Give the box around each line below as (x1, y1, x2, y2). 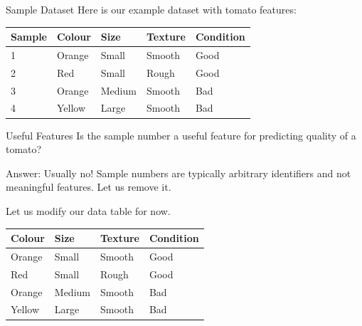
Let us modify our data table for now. (6, 203, 171, 218)
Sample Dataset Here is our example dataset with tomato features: (6, 2, 297, 16)
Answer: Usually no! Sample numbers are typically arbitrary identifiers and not (6, 165, 351, 180)
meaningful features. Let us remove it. (6, 179, 171, 194)
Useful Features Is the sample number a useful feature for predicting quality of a (6, 127, 356, 142)
